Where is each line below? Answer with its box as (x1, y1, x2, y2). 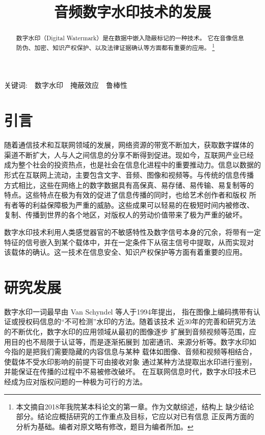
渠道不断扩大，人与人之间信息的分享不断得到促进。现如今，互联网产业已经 (4, 149, 254, 160)
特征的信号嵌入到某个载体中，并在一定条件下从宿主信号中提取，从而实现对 (4, 236, 254, 247)
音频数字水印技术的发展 (54, 1, 211, 22)
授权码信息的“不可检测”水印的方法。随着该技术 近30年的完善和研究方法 (18, 316, 256, 327)
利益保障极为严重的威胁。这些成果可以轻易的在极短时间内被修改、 (32, 199, 254, 210)
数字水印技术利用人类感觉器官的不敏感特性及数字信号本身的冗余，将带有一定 (4, 226, 261, 237)
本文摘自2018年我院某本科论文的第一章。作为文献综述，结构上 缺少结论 (16, 401, 254, 412)
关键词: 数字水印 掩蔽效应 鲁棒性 (4, 80, 127, 90)
